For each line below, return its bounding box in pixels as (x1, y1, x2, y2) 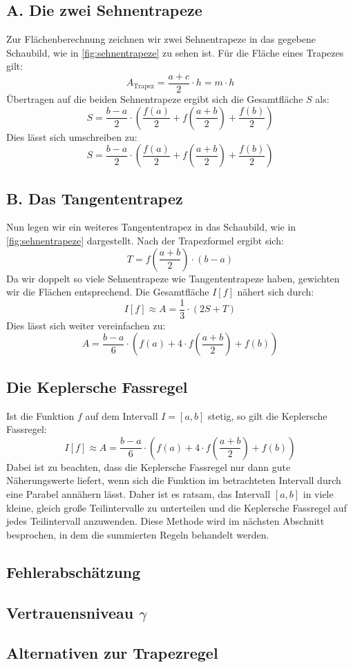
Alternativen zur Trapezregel (6, 642, 218, 664)
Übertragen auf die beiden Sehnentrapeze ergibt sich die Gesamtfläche (6, 92, 303, 106)
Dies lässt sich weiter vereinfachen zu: (6, 318, 166, 332)
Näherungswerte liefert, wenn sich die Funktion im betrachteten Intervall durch (6, 473, 341, 487)
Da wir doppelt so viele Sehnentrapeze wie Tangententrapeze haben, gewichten (6, 271, 340, 285)
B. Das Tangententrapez (6, 187, 183, 209)
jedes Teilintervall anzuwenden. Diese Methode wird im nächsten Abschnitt (6, 514, 325, 528)
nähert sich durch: (237, 284, 314, 299)
